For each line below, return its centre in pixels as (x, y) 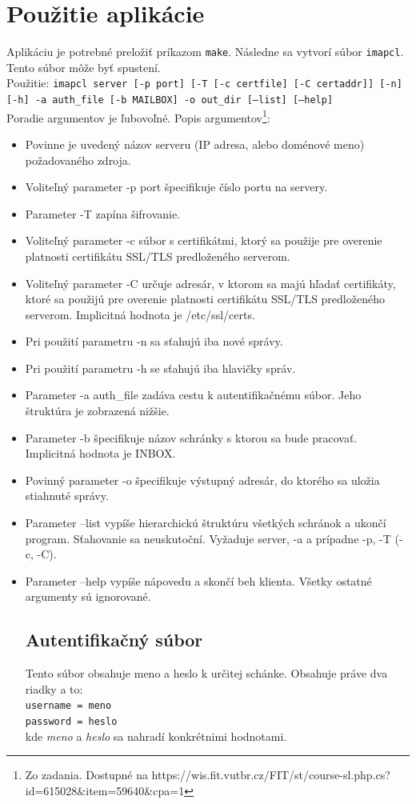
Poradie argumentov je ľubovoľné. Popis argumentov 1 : (138, 116)
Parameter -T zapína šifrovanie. (103, 213)
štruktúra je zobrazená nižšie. (97, 411)
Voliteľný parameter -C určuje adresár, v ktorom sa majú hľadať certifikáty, (210, 283)
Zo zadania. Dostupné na (86, 775)
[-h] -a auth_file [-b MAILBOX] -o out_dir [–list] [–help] (170, 100)
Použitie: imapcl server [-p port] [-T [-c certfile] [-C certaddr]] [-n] (204, 83)
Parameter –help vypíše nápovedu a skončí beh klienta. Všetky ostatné (198, 580)
